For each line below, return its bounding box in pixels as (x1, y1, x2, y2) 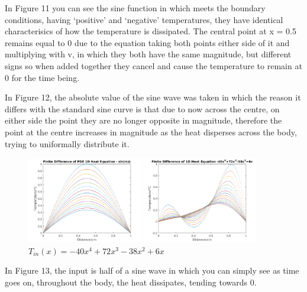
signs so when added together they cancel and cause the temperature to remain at (5, 59, 302, 72)
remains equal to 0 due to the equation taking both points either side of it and (5, 36, 290, 48)
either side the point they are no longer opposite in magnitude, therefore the (5, 114, 282, 126)
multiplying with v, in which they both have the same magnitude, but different (5, 48, 292, 60)
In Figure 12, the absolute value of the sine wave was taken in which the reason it (5, 91, 301, 103)
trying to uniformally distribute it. (5, 137, 130, 150)
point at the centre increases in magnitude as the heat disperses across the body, (5, 125, 297, 138)
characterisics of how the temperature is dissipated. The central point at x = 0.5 (5, 25, 296, 37)
